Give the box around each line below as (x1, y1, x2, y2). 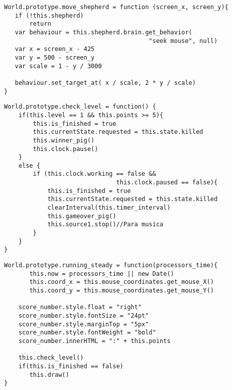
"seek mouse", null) (149, 37, 218, 44)
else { (18, 162, 40, 169)
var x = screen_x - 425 (15, 45, 95, 53)
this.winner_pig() (33, 136, 95, 144)
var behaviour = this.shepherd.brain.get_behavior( (15, 28, 193, 36)
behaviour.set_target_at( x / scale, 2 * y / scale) (15, 79, 196, 86)
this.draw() (29, 371, 69, 378)
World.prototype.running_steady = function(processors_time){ (4, 262, 218, 269)
